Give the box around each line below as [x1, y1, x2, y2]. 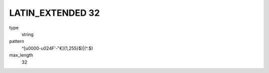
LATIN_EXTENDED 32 [9, 7, 100, 18]
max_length [9, 52, 33, 58]
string [21, 31, 34, 37]
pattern [9, 38, 24, 44]
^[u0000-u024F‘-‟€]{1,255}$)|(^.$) [21, 45, 93, 51]
